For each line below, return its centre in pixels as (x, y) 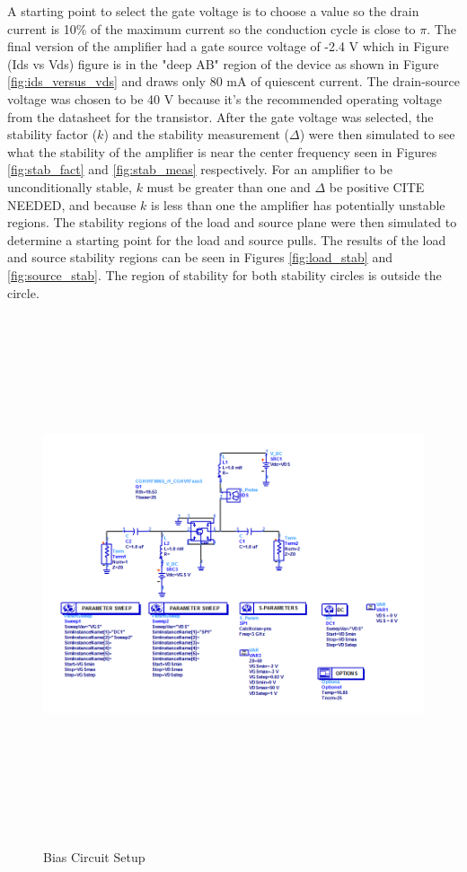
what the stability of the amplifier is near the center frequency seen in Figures (222, 151)
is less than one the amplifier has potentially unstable (298, 204)
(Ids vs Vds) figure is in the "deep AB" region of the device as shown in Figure (223, 63)
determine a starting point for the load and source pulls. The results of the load (227, 239)
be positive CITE (377, 186)
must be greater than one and (229, 186)
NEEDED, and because (72, 204)
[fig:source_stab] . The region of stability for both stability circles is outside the (225, 274)
